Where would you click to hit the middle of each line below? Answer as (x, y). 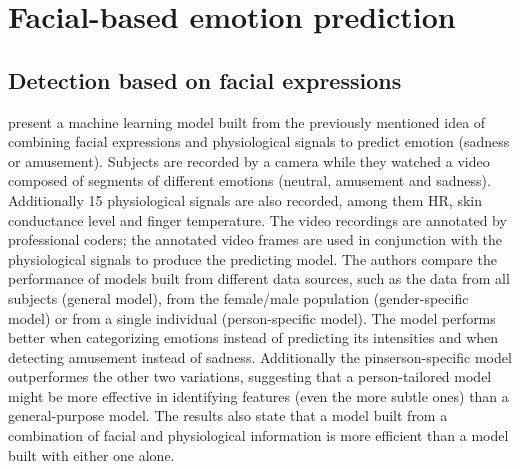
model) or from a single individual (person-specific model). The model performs (252, 317)
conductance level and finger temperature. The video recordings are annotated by (257, 219)
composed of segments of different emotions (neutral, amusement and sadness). (249, 180)
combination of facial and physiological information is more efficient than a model (258, 435)
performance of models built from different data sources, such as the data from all (259, 278)
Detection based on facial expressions (205, 79)
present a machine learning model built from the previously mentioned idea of (247, 121)
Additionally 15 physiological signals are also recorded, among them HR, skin (245, 199)
